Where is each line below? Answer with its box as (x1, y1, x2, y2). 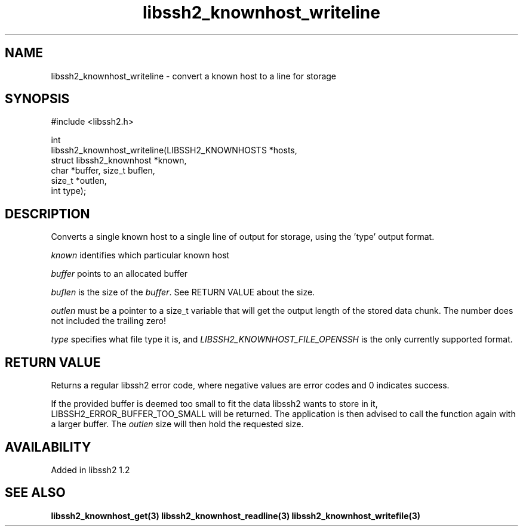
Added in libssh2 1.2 (51, 464, 130, 475)
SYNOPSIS (5, 91, 70, 107)
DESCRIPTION (5, 206, 90, 221)
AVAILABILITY (5, 439, 91, 455)
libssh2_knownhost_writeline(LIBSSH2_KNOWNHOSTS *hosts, (51, 145, 297, 156)
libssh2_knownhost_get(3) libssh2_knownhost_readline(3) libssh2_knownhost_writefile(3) (51, 510, 421, 521)
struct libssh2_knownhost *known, (51, 155, 187, 166)
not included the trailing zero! (51, 316, 166, 326)
